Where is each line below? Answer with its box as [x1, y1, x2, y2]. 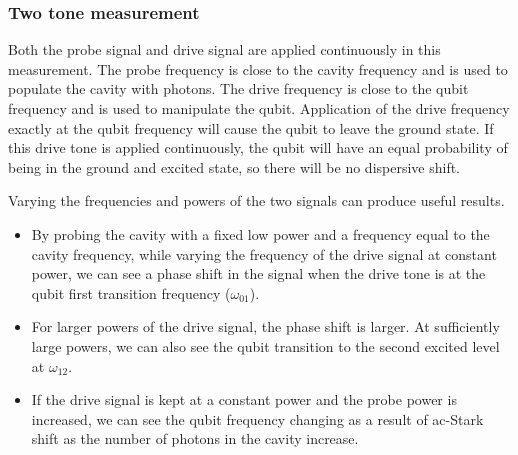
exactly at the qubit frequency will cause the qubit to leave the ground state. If [8, 117, 494, 138]
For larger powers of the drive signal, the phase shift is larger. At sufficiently [31, 316, 500, 337]
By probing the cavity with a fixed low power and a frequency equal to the [31, 223, 490, 244]
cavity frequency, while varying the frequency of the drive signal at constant [31, 243, 497, 264]
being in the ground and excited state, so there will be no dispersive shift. [8, 156, 461, 177]
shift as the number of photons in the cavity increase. [31, 428, 359, 449]
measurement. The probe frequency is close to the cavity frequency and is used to [8, 58, 508, 79]
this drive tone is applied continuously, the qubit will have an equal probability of [8, 137, 508, 158]
